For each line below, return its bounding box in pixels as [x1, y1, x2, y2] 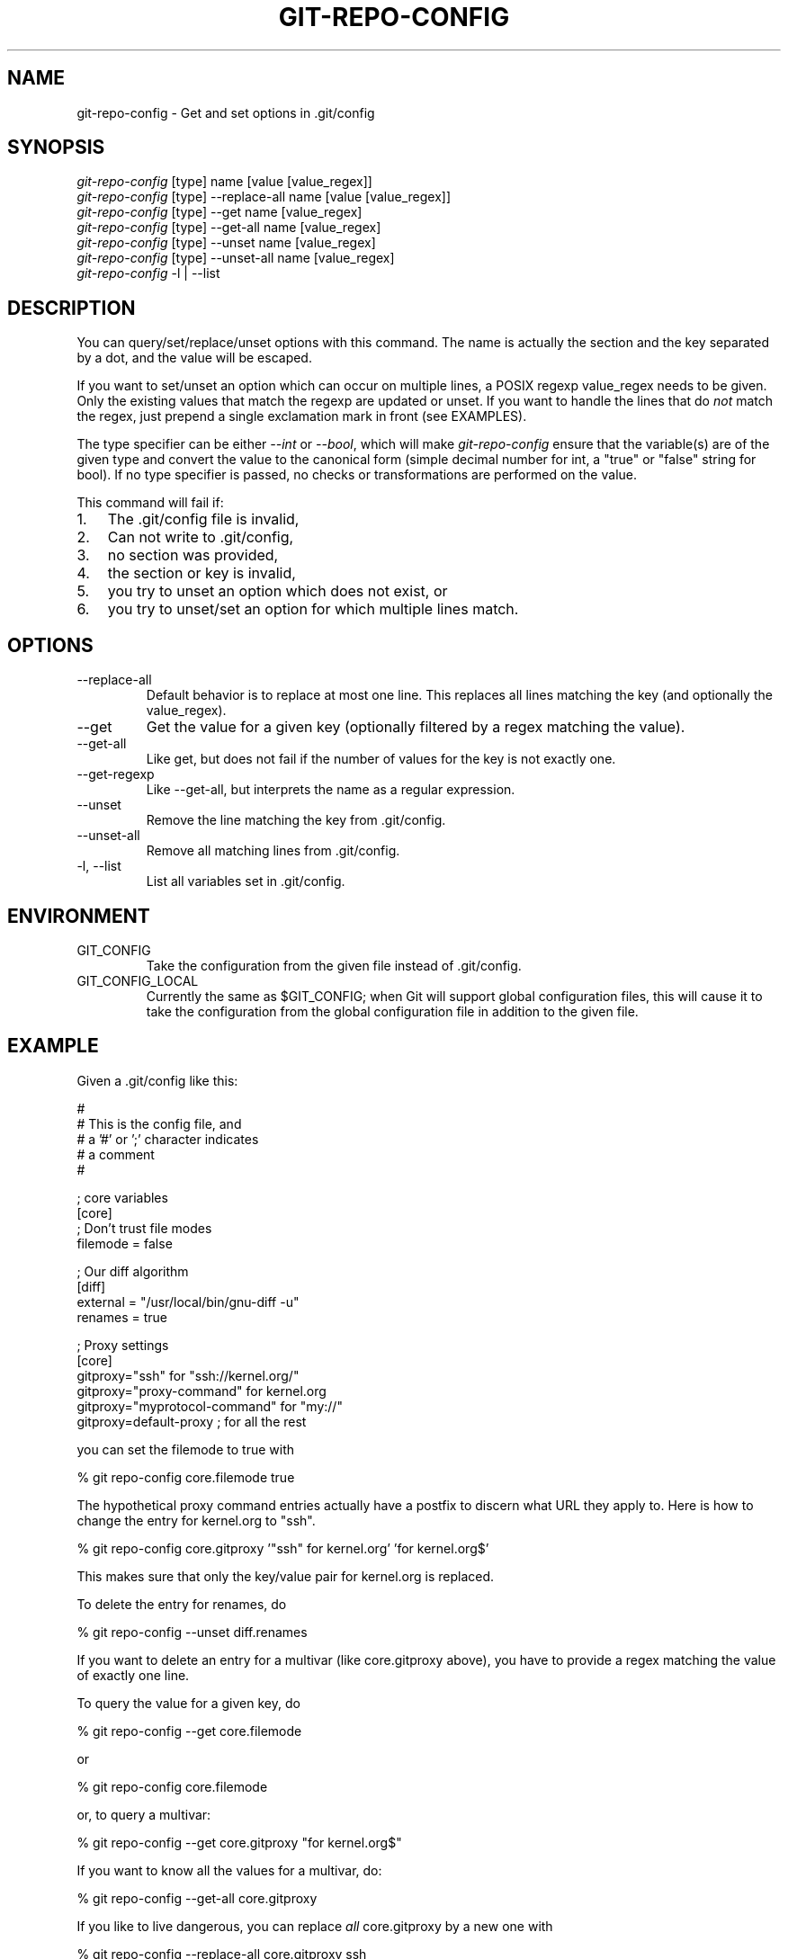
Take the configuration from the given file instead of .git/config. [146, 957, 522, 973]
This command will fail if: [76, 495, 224, 511]
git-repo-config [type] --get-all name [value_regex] [76, 219, 381, 236]
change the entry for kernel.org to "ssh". [76, 1512, 316, 1528]
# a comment [76, 1146, 155, 1162]
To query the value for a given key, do [76, 1695, 300, 1711]
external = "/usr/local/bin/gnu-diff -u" [76, 1293, 300, 1310]
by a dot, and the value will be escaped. [76, 350, 312, 366]
